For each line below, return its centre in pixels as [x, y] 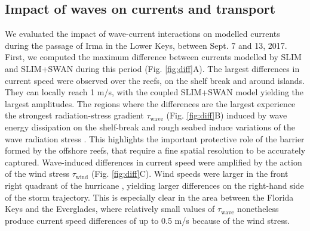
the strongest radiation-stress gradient [74, 115]
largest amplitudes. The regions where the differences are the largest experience [150, 103]
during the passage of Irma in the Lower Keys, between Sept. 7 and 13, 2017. [146, 45]
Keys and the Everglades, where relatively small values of [110, 209]
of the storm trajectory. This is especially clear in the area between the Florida [149, 197]
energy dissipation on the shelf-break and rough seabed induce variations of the [150, 127]
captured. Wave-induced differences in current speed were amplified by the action [154, 162]
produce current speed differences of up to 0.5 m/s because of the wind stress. [148, 220]
